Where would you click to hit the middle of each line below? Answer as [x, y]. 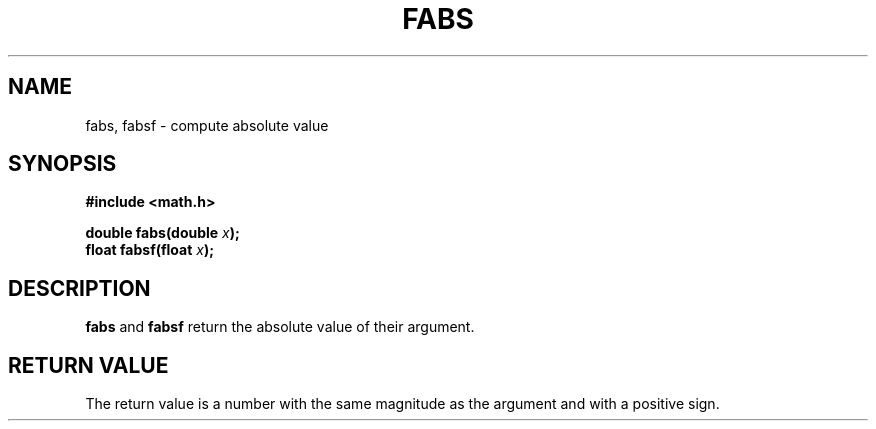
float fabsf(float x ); [150, 250]
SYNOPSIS [62, 164]
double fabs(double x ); [162, 233]
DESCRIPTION [79, 288]
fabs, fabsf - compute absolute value [207, 125]
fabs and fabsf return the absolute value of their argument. [280, 327]
